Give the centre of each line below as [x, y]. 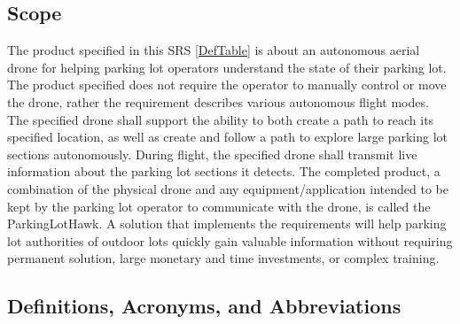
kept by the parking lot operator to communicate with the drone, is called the [219, 206]
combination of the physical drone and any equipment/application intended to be [228, 188]
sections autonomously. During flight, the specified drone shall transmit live [212, 154]
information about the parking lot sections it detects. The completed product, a [224, 171]
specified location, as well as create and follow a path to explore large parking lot [227, 137]
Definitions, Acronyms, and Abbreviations [204, 306]
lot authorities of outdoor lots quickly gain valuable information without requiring [230, 240]
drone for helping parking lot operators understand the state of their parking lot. [227, 67]
